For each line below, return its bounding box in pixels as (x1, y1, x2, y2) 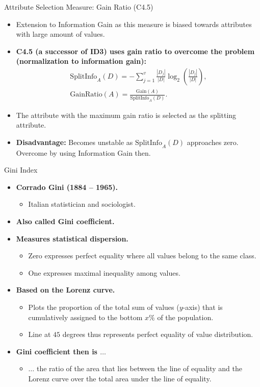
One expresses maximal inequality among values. (28, 267, 180, 278)
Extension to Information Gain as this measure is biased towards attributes (16, 18, 252, 29)
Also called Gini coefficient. (16, 216, 115, 227)
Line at (28, 329, 51, 340)
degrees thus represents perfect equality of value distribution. (62, 329, 253, 340)
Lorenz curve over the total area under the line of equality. (28, 373, 212, 383)
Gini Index (4, 164, 38, 175)
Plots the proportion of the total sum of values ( (28, 302, 179, 312)
